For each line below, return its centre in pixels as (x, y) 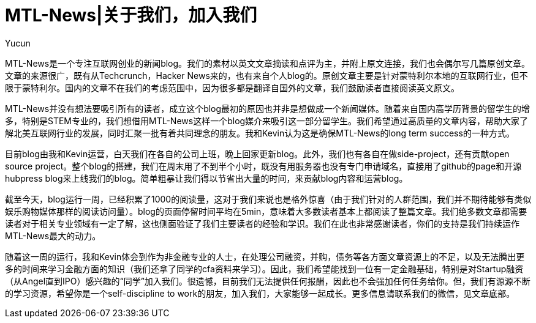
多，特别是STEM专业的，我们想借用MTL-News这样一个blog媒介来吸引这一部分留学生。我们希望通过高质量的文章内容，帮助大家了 (267, 121)
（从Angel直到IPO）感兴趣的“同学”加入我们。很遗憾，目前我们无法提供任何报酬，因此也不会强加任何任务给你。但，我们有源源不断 (268, 281)
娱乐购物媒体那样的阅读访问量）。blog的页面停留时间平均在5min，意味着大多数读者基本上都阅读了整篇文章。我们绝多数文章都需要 (266, 211)
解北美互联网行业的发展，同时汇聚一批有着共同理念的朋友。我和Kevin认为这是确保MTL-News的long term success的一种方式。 (260, 133)
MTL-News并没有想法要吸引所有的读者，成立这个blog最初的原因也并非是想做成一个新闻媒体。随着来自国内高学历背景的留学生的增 (268, 108)
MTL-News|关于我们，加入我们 (131, 15)
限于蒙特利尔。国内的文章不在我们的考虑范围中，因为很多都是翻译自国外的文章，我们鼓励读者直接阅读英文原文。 (232, 87)
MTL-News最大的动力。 (53, 236)
